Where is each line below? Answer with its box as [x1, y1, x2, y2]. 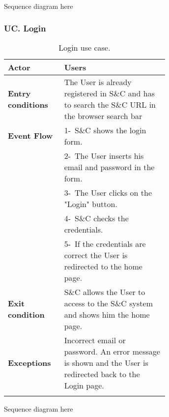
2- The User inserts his [64, 149, 144, 161]
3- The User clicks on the [64, 186, 152, 198]
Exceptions [8, 357, 51, 368]
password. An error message [64, 345, 160, 357]
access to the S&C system [64, 297, 153, 309]
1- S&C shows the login [64, 124, 146, 136]
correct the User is [64, 249, 128, 261]
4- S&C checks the [64, 212, 129, 224]
